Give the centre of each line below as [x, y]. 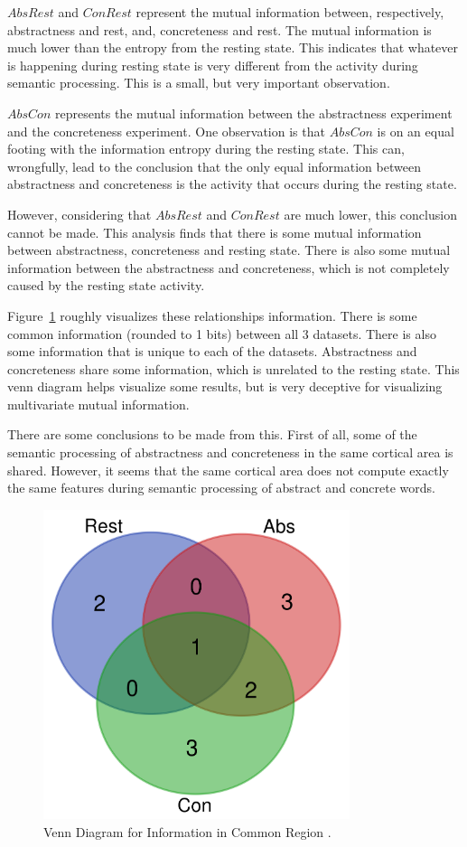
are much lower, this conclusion [370, 214]
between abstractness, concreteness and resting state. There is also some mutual [229, 250]
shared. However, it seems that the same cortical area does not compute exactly [228, 470]
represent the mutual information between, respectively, [290, 12]
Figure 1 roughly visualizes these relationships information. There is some [212, 315]
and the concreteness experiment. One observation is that [166, 131]
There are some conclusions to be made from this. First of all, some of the [212, 434]
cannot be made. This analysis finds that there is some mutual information [215, 232]
